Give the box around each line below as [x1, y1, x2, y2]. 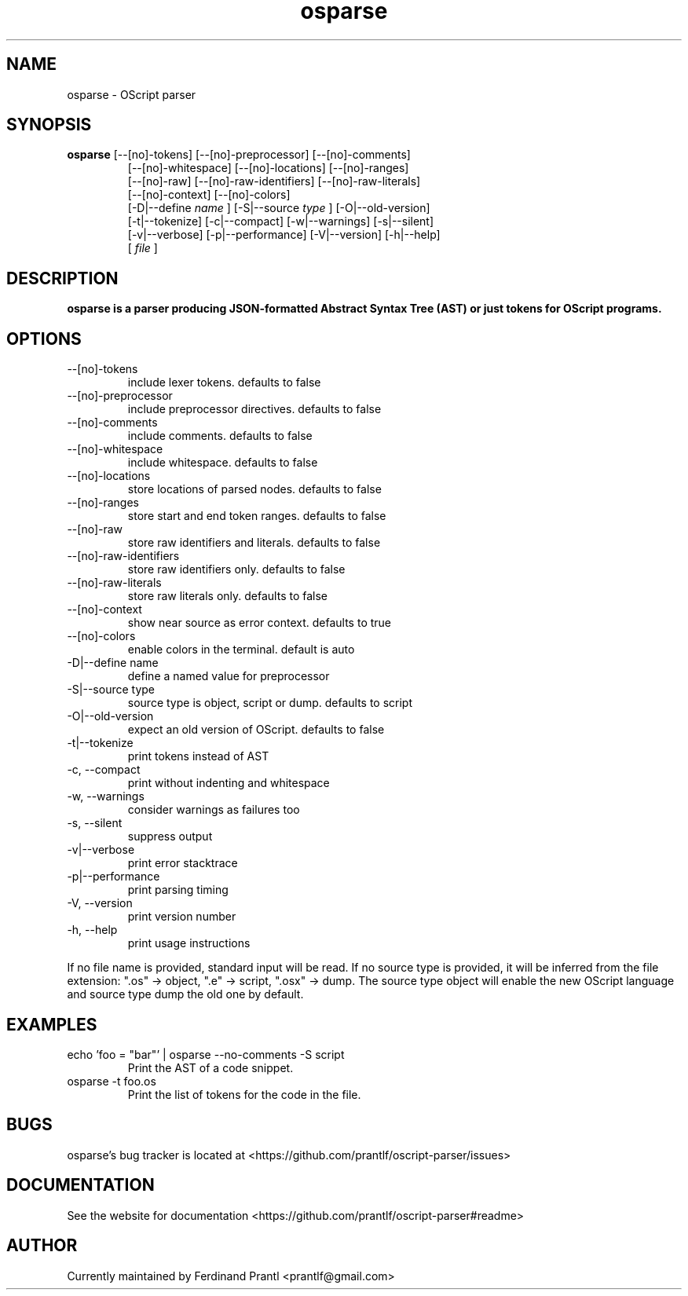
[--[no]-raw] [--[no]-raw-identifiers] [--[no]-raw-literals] [127, 174, 421, 189]
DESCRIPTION [6, 268, 119, 288]
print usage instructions [127, 936, 251, 950]
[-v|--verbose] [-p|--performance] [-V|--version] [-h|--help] [127, 228, 441, 242]
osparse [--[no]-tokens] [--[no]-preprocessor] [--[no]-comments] [67, 148, 411, 162]
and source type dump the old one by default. [67, 987, 304, 1001]
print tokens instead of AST [127, 749, 269, 763]
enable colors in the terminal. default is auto [127, 643, 355, 657]
